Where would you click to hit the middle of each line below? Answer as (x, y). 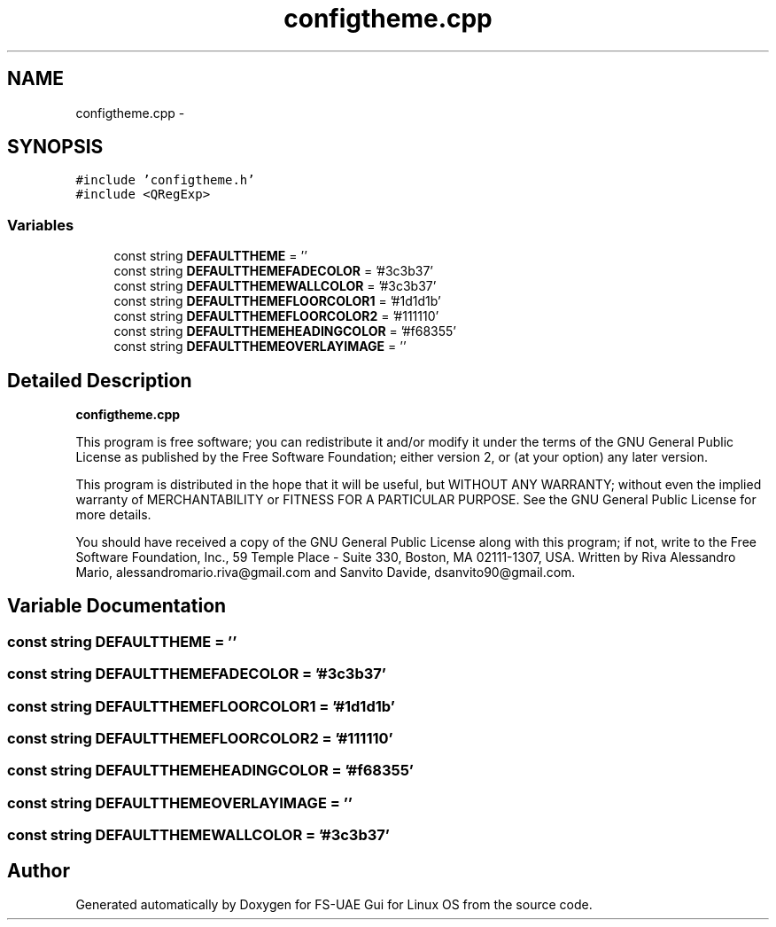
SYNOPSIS (55, 147)
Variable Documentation (117, 606)
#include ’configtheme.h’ (165, 180)
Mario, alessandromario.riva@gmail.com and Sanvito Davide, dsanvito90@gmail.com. (326, 573)
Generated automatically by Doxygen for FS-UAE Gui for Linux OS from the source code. (334, 904)
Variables (41, 225)
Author (39, 870)
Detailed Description (100, 380)
